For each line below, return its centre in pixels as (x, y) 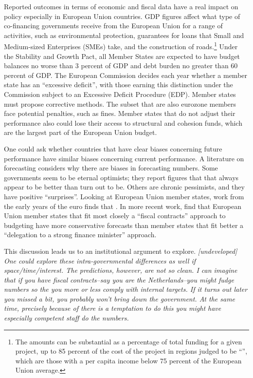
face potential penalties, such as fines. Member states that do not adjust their (120, 113)
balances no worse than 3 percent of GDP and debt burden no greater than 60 (121, 66)
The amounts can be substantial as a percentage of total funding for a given (129, 341)
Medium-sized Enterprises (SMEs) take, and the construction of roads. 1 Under (121, 46)
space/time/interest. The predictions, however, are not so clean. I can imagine (121, 270)
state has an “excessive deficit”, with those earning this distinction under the (118, 85)
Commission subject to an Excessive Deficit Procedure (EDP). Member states (120, 94)
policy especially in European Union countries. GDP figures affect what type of (122, 16)
